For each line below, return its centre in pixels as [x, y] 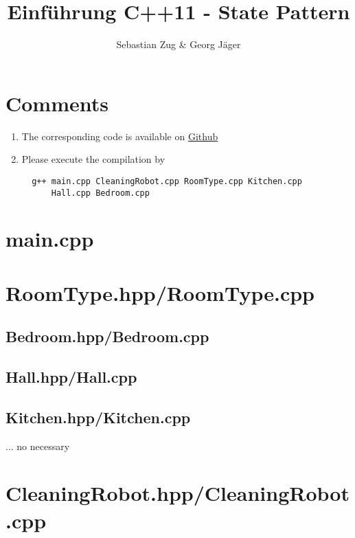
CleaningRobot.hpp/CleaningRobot [177, 493]
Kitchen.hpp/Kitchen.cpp [98, 417]
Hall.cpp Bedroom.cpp [100, 193]
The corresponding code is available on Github [120, 136]
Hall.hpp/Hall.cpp [71, 377]
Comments [57, 103]
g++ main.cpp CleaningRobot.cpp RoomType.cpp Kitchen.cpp [167, 181]
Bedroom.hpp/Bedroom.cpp [107, 336]
